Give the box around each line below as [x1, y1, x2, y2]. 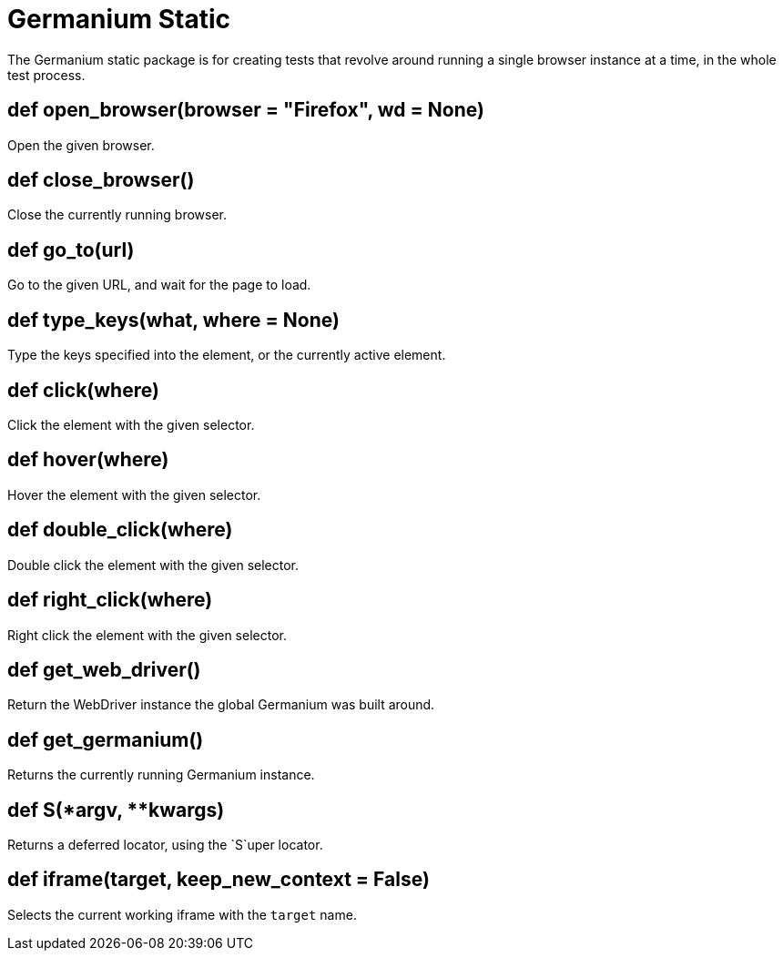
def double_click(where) [7, 518, 233, 542]
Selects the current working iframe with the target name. [7, 906, 357, 922]
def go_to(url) [7, 238, 135, 261]
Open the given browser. [7, 137, 155, 153]
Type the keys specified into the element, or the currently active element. [7, 347, 446, 363]
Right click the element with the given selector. [7, 627, 287, 643]
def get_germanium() [7, 728, 204, 751]
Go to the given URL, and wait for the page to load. [7, 277, 311, 293]
